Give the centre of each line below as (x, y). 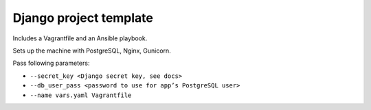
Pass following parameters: (51, 63)
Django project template (83, 18)
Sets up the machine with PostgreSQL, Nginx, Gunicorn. (92, 51)
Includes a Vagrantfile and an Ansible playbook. (80, 38)
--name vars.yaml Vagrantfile (81, 95)
